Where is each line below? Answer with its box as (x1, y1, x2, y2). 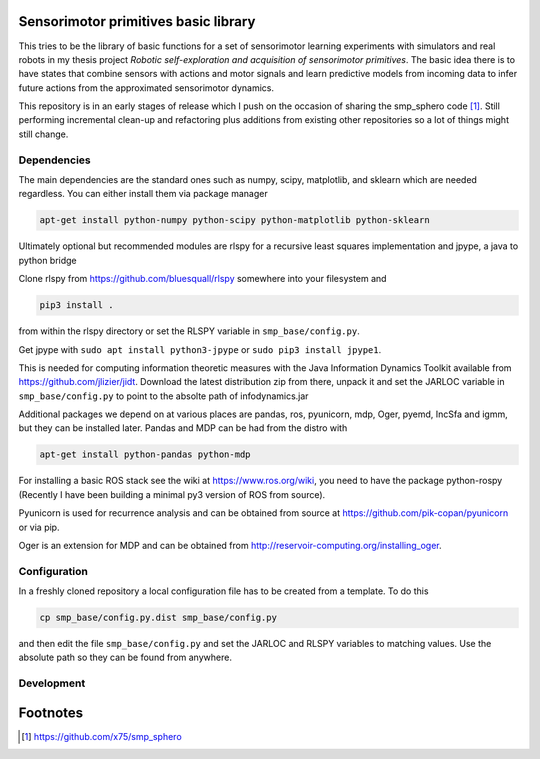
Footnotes (18, 704, 84, 721)
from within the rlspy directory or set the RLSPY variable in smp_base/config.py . (18, 325, 360, 337)
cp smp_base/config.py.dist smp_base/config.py (39, 612, 277, 624)
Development (18, 676, 86, 690)
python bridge (18, 254, 77, 266)
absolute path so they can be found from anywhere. (18, 651, 232, 664)
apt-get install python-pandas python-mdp (39, 449, 251, 460)
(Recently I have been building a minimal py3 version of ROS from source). (18, 488, 326, 500)
